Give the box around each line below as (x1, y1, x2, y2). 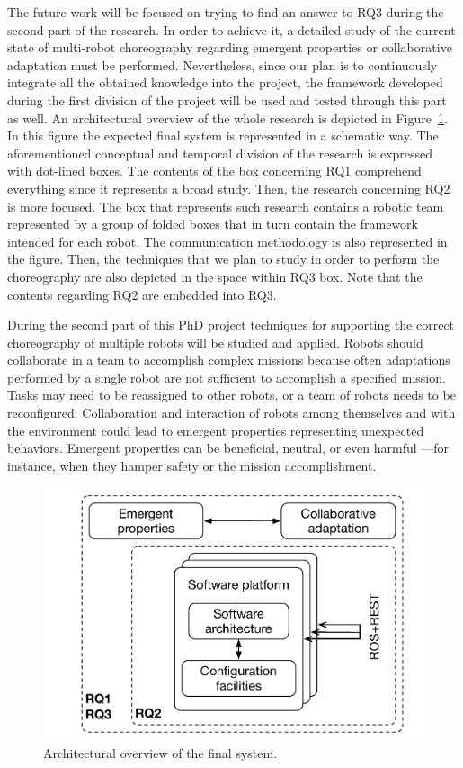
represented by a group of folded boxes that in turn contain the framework (7, 214, 418, 233)
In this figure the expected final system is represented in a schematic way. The (7, 126, 439, 145)
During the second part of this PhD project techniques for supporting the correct (7, 315, 455, 334)
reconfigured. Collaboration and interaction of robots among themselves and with (7, 403, 456, 422)
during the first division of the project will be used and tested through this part (7, 90, 447, 109)
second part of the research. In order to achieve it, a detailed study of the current (7, 20, 456, 39)
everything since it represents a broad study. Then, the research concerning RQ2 (7, 178, 450, 197)
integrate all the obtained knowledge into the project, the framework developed (7, 73, 443, 92)
